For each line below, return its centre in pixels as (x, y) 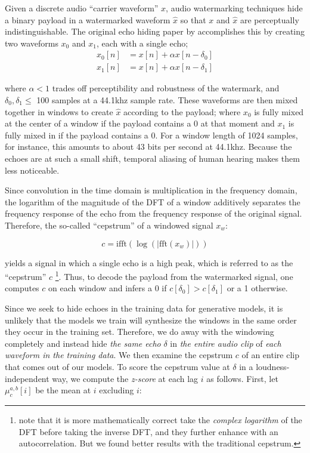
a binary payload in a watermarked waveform (88, 19)
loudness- (273, 366)
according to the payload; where (182, 111)
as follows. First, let (242, 378)
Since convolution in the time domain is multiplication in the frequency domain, (151, 190)
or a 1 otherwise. (257, 288)
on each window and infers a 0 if (108, 288)
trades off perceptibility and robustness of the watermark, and (166, 88)
